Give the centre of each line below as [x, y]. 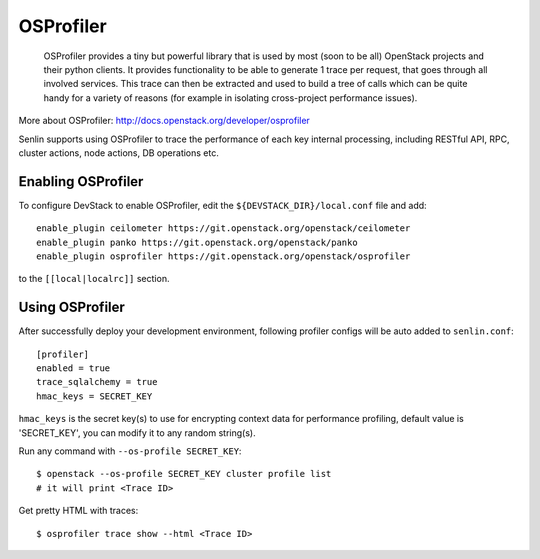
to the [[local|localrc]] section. [94, 279]
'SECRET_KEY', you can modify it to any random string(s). [137, 432]
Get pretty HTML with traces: [78, 511]
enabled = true [73, 368]
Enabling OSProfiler [81, 181]
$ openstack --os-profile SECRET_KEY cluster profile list [184, 474]
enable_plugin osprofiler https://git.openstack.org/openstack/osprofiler [223, 256]
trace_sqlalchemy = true [97, 382]
